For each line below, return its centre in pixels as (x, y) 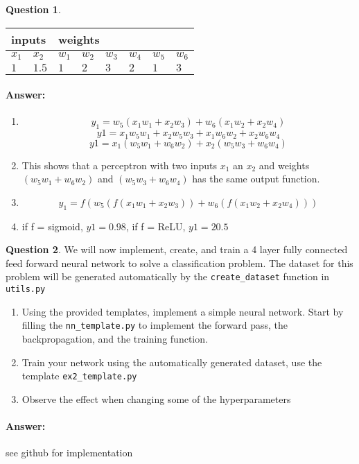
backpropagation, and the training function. (115, 338)
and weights (284, 165)
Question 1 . (33, 9)
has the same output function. (256, 179)
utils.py (26, 289)
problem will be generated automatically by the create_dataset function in (168, 276)
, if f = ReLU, (156, 226)
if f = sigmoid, (52, 226)
